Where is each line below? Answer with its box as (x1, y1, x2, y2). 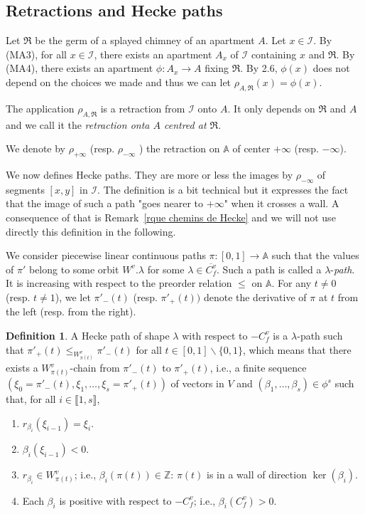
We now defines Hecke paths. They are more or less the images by (6, 167, 293, 182)
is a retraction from (100, 100, 185, 115)
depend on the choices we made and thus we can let (6, 74, 231, 89)
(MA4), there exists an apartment (6, 61, 153, 75)
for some (147, 261, 185, 276)
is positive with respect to (59, 493, 172, 508)
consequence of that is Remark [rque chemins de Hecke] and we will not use (6, 209, 336, 224)
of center (232, 141, 271, 156)
